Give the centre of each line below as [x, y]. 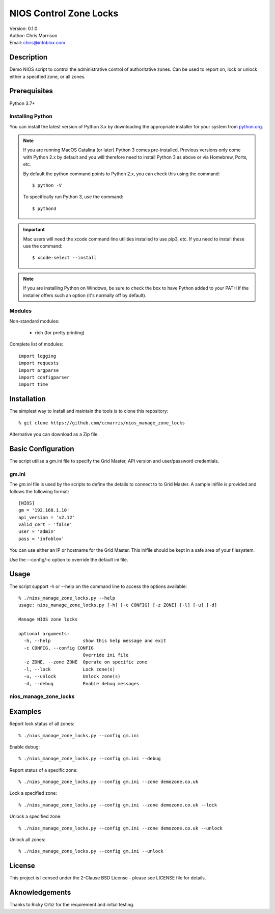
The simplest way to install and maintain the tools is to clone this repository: [89, 411]
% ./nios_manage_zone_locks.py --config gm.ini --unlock [91, 851]
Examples [25, 711]
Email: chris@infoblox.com [37, 43]
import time [33, 384]
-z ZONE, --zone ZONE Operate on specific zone [86, 662]
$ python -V [47, 185]
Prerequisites [31, 91]
